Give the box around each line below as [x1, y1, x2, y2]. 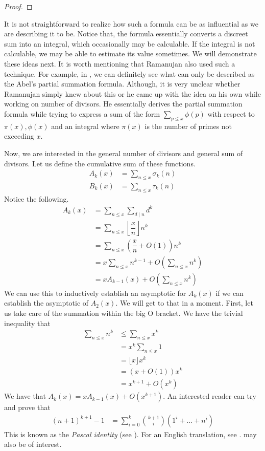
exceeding [4, 131, 34, 141]
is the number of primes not [144, 120, 232, 131]
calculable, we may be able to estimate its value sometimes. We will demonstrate [4, 48, 257, 59]
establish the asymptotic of [4, 297, 89, 308]
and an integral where [51, 120, 119, 131]
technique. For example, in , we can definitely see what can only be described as [4, 68, 255, 79]
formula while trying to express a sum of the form [4, 108, 160, 119]
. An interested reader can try [163, 391, 256, 401]
